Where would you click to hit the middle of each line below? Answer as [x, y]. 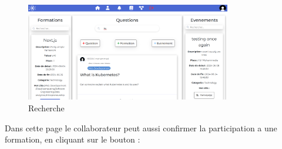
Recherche [46, 107]
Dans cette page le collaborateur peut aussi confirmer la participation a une [141, 128]
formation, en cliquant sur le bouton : [73, 139]
